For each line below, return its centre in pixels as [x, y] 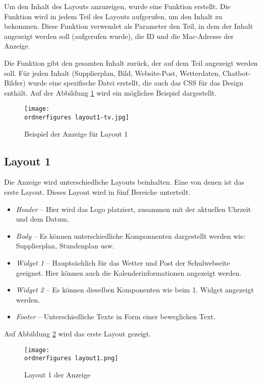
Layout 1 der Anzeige [57, 374]
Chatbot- [237, 73]
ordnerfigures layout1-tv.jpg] [77, 117]
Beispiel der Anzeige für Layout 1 [76, 133]
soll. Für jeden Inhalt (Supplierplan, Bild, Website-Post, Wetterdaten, [112, 73]
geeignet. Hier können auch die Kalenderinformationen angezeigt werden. [129, 272]
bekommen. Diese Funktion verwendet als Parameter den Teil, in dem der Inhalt [128, 26]
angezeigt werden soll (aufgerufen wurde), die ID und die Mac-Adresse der [119, 36]
